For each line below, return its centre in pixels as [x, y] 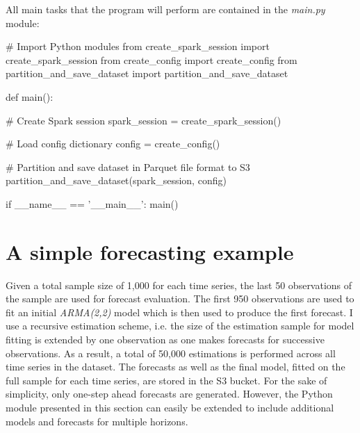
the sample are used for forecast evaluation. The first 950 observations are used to [180, 299]
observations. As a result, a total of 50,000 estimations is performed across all [171, 353]
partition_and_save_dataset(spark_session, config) [116, 180]
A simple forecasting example [150, 251]
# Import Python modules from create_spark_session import [138, 46]
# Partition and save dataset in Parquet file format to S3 [128, 166]
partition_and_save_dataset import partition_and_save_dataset [147, 73]
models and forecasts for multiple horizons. [97, 421]
